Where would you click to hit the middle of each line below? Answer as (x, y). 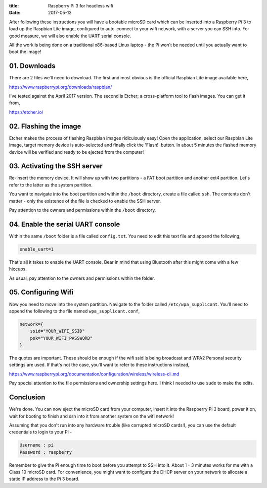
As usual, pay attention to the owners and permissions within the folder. (82, 278)
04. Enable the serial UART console (65, 224)
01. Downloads (32, 66)
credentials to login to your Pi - (41, 432)
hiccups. (18, 269)
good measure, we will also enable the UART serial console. (70, 36)
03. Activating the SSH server (56, 166)
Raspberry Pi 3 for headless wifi (81, 6)
